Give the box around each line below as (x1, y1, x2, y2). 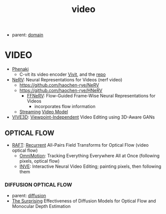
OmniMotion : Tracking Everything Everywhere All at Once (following (19, 152, 160, 159)
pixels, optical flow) (19, 158, 60, 164)
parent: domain (11, 32, 43, 38)
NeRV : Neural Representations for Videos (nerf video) (11, 77, 122, 83)
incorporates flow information (34, 103, 95, 110)
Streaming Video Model (19, 109, 68, 115)
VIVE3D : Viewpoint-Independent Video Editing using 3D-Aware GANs (11, 114, 155, 120)
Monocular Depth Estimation (11, 203, 71, 209)
